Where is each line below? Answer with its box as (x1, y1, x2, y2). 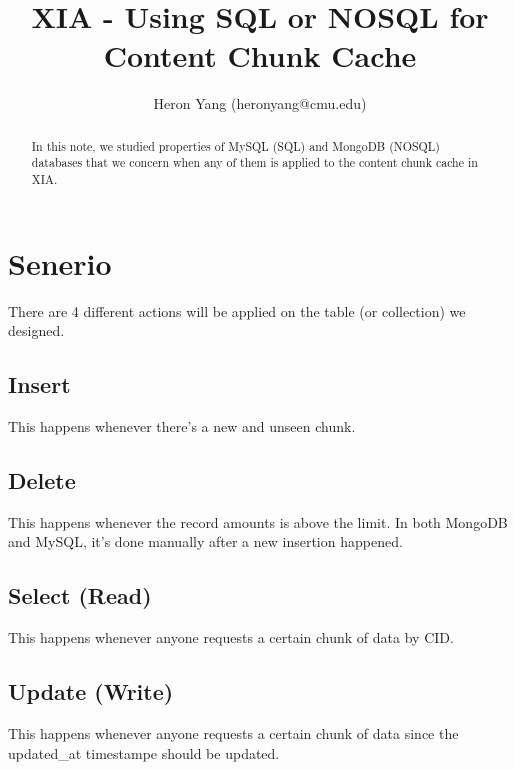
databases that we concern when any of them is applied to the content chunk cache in (31, 154, 478, 171)
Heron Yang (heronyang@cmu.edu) (153, 93, 367, 114)
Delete (8, 464, 76, 495)
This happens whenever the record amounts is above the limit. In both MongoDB (8, 511, 508, 532)
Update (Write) (8, 676, 174, 707)
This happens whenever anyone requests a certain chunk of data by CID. (8, 627, 454, 648)
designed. (8, 320, 65, 341)
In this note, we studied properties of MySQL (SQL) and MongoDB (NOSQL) (31, 137, 440, 154)
